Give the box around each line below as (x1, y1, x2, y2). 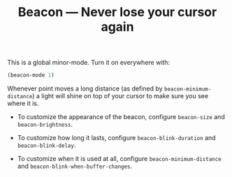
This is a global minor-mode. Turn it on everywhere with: (7, 59, 170, 67)
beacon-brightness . (17, 120, 73, 129)
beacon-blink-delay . (17, 141, 76, 150)
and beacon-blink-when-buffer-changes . (17, 162, 133, 171)
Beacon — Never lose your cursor (17, 4, 217, 20)
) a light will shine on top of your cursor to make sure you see (32, 92, 208, 100)
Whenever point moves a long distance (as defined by (7, 84, 163, 93)
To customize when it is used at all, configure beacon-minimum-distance (17, 155, 222, 163)
